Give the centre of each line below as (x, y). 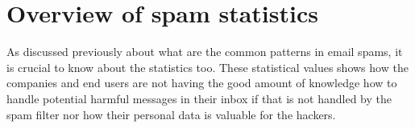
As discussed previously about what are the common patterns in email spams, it (205, 52)
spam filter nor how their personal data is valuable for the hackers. (171, 114)
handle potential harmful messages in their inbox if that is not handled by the (199, 98)
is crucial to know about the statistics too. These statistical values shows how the (207, 67)
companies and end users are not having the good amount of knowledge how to (202, 83)
